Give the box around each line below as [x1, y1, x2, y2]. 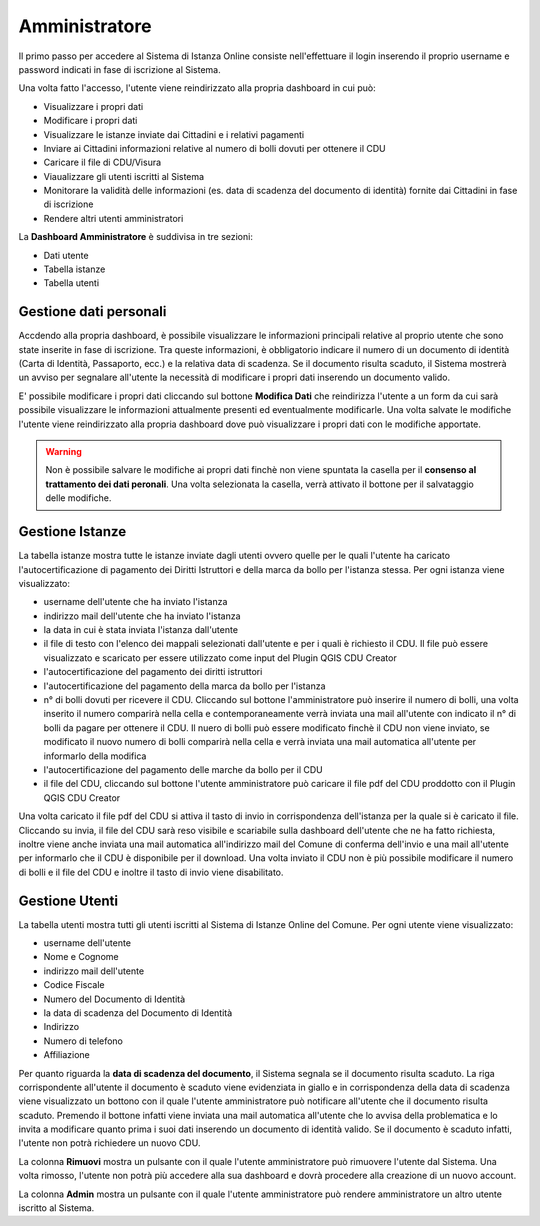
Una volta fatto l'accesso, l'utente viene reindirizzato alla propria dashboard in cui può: [18, 82, 376, 94]
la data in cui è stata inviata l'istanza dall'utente [43, 624, 239, 636]
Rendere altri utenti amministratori [43, 212, 184, 224]
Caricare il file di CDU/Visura [43, 156, 162, 169]
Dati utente [43, 249, 89, 261]
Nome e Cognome [43, 951, 119, 963]
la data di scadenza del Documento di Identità [43, 1006, 233, 1019]
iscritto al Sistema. [18, 1202, 95, 1214]
